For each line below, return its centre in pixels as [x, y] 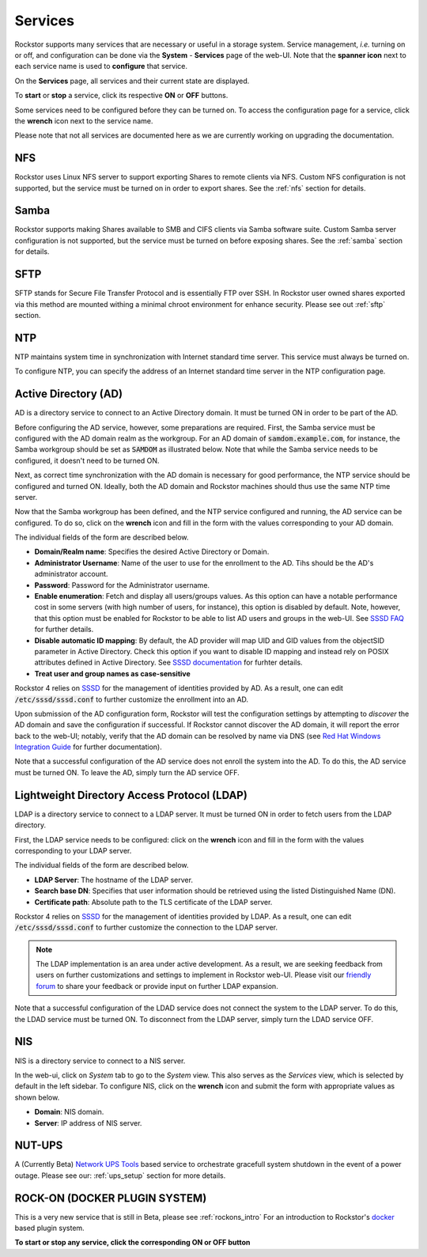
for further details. [64, 630]
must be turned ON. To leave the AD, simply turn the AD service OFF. [127, 772]
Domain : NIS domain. [69, 1112]
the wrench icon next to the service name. [84, 121]
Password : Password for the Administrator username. [122, 585]
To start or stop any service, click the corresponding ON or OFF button [132, 1243]
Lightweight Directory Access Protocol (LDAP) [131, 795]
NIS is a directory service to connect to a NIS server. [100, 1061]
